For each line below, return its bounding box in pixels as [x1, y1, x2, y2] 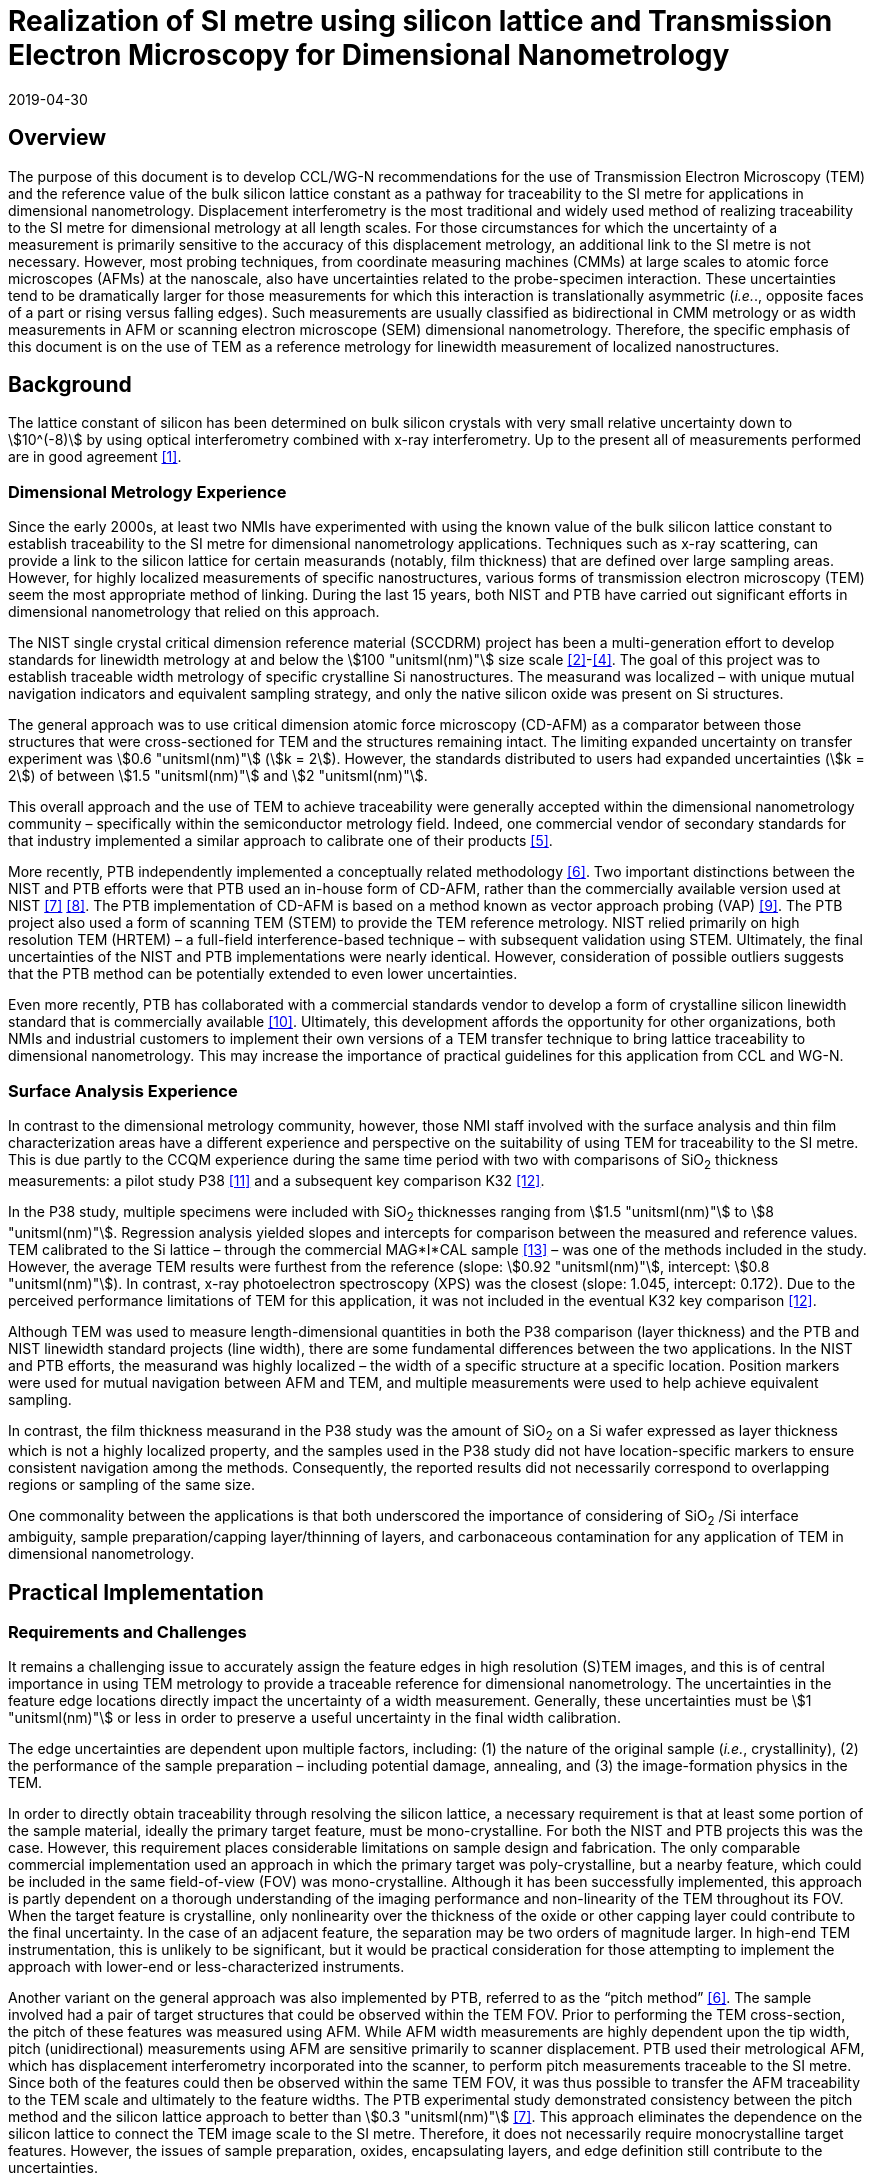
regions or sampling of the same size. [8, 1476, 256, 1494]
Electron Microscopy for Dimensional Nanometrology [8, 38, 730, 72]
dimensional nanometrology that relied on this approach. [8, 603, 380, 621]
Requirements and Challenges [8, 1621, 247, 1642]
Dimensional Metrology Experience [8, 481, 287, 502]
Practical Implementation [8, 1579, 264, 1605]
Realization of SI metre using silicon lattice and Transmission [8, 4, 833, 38]
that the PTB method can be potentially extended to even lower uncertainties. [8, 965, 518, 983]
